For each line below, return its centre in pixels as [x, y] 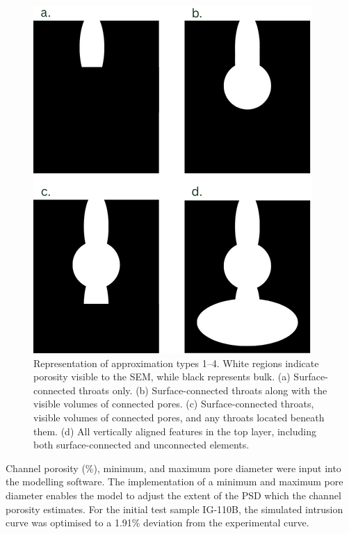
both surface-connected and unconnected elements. [141, 445]
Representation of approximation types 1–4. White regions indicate [176, 363]
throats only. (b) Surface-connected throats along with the [203, 390]
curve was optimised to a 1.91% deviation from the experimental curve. [157, 523]
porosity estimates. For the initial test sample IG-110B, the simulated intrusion [174, 509]
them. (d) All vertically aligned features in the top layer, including [175, 431]
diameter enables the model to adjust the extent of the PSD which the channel [173, 495]
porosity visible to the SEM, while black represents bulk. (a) [162, 377]
